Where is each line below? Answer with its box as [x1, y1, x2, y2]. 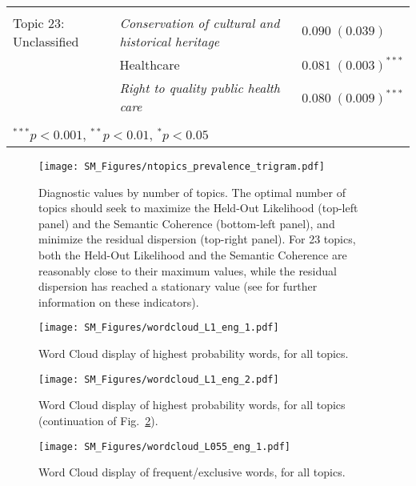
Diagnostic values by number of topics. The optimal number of [38, 183, 346, 200]
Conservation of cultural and [119, 14, 280, 32]
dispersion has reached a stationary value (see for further [38, 278, 318, 295]
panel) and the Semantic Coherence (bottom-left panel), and [38, 215, 335, 231]
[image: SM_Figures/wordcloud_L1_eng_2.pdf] [38, 373, 279, 385]
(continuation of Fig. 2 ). [38, 412, 158, 428]
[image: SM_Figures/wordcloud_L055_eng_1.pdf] [38, 440, 290, 452]
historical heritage [119, 32, 220, 50]
